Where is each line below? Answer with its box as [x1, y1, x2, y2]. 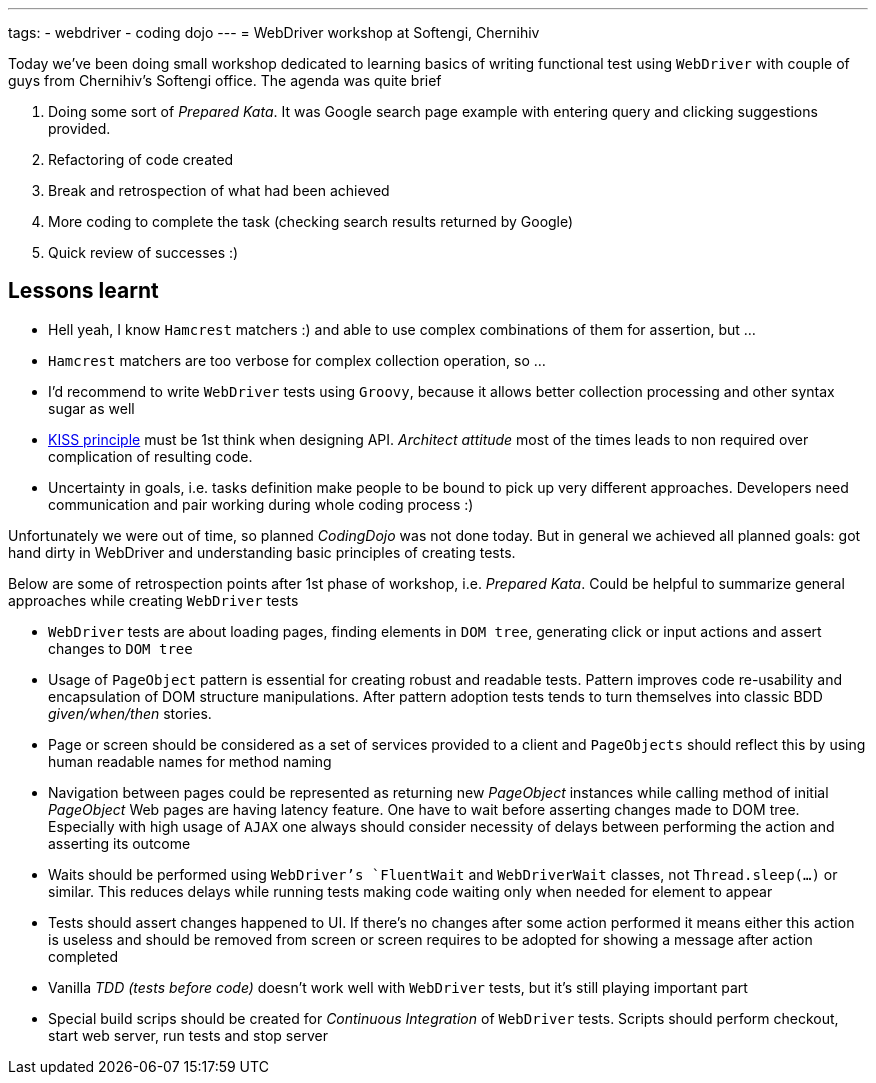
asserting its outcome [48, 834, 191, 852]
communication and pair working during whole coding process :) [48, 495, 474, 513]
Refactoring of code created [48, 151, 234, 168]
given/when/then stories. [48, 704, 212, 722]
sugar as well [48, 399, 135, 417]
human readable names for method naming [48, 752, 332, 770]
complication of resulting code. [48, 447, 253, 465]
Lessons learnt [8, 278, 159, 304]
